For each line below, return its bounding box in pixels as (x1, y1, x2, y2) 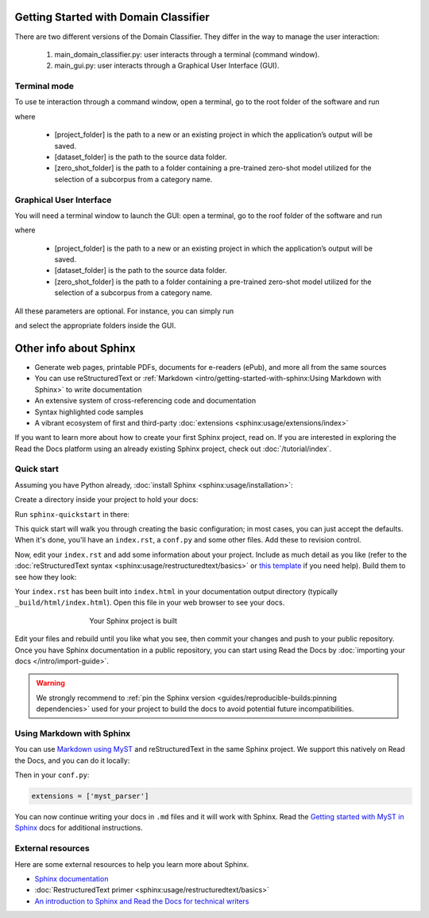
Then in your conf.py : (14, 770, 90, 780)
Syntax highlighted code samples (34, 406, 144, 417)
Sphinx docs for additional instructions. (14, 823, 143, 833)
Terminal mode (14, 80, 75, 91)
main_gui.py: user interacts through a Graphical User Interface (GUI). (54, 60, 280, 71)
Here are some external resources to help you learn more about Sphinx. (14, 859, 249, 869)
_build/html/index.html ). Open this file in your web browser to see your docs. (14, 597, 285, 608)
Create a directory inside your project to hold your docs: (14, 495, 199, 504)
